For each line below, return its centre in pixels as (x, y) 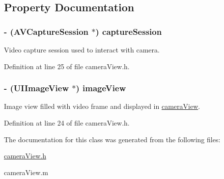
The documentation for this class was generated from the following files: (112, 139)
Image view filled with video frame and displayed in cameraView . (102, 106)
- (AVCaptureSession (46, 31)
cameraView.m (26, 172)
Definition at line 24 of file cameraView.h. (67, 123)
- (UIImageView (37, 88)
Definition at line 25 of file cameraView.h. (67, 66)
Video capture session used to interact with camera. (82, 50)
